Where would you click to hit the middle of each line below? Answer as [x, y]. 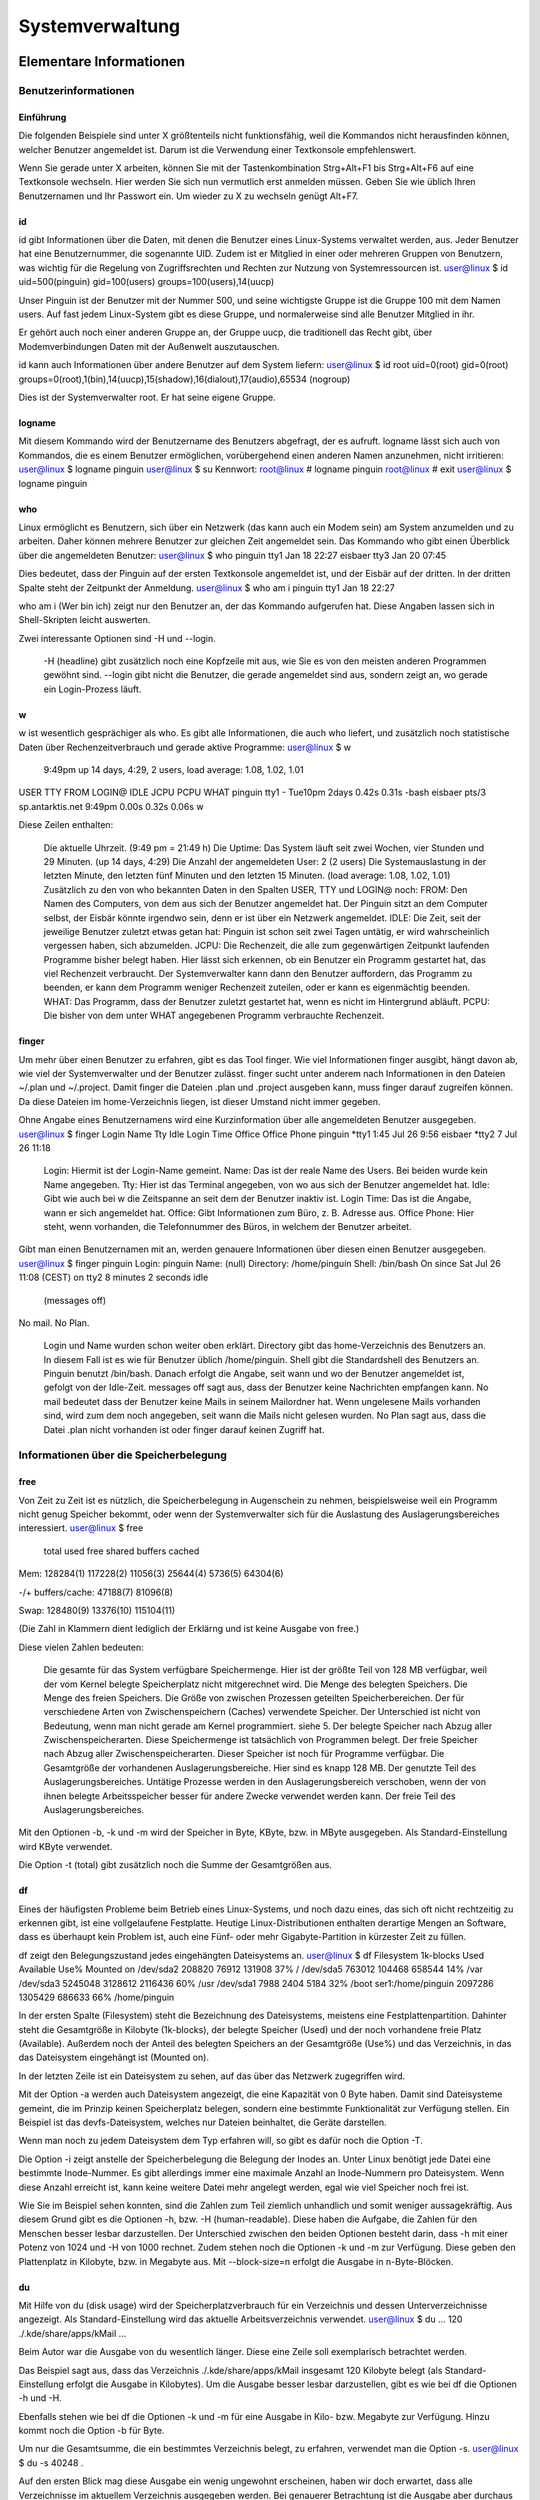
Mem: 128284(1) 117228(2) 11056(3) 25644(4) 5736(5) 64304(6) [151, 1574]
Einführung [42, 117]
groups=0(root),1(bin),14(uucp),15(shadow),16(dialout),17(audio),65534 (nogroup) [184, 379]
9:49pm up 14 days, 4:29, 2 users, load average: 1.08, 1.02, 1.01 [173, 770]
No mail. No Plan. [54, 1322]
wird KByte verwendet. [65, 1846]
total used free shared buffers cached [121, 1551]
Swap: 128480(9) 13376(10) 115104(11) [97, 1610]
